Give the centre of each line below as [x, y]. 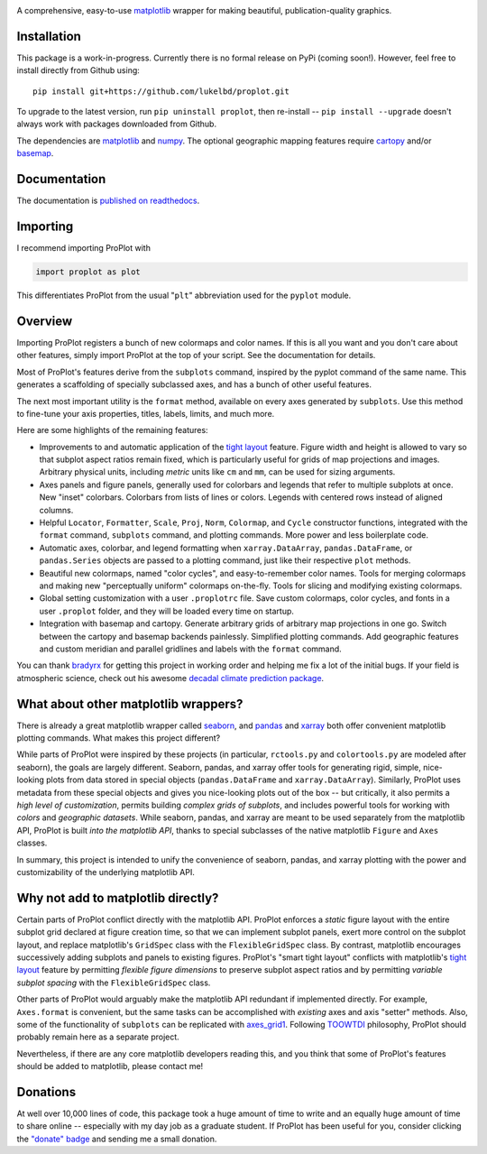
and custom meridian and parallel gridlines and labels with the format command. [190, 649]
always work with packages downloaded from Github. [116, 124]
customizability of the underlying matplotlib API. [106, 872]
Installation [49, 36]
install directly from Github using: [78, 70]
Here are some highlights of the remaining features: [112, 430]
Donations [46, 1092]
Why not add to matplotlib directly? [118, 898]
